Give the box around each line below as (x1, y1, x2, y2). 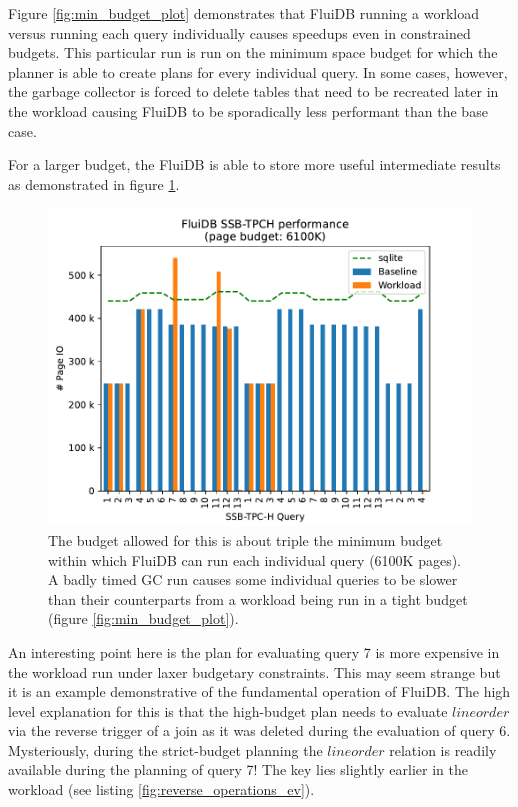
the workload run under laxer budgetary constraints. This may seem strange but (8, 661, 501, 682)
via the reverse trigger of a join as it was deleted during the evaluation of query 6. (8, 720, 511, 741)
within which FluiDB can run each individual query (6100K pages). (48, 549, 462, 570)
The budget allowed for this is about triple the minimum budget (48, 529, 443, 550)
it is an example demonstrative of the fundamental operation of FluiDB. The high (8, 681, 511, 702)
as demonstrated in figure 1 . (8, 173, 180, 194)
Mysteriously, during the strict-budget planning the (8, 739, 323, 760)
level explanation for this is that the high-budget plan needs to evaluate (8, 700, 448, 721)
